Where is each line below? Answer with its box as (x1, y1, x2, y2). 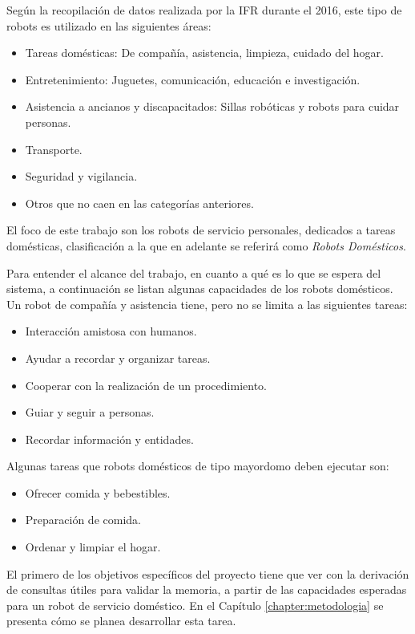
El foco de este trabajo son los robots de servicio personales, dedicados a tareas (6, 221, 396, 238)
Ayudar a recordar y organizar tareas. (25, 349, 211, 366)
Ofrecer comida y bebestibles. (25, 484, 171, 501)
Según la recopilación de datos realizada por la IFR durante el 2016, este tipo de (6, 2, 402, 18)
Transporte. (25, 140, 83, 157)
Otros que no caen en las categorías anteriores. (25, 194, 254, 211)
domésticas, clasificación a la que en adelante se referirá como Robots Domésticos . (6, 237, 406, 254)
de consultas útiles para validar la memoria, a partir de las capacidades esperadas (6, 581, 407, 598)
